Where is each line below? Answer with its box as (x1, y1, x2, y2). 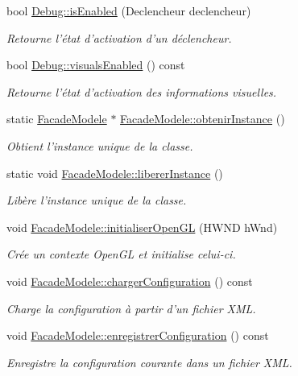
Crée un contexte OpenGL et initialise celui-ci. (6, 246, 236, 262)
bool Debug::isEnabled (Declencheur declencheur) (6, 2, 251, 19)
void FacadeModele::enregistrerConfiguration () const (6, 327, 269, 344)
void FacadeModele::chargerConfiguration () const (6, 272, 253, 289)
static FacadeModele (6, 110, 107, 127)
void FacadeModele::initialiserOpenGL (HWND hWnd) (6, 218, 278, 235)
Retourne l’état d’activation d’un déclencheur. (6, 29, 232, 46)
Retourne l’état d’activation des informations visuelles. (6, 83, 277, 100)
